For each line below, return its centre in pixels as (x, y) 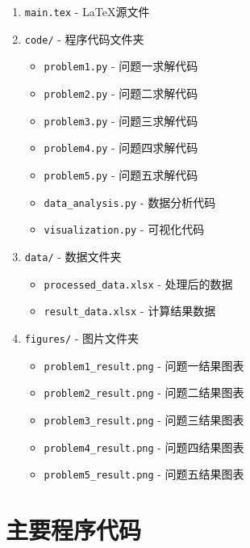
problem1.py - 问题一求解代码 (121, 66)
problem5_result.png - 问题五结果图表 (144, 474)
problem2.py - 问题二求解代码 (121, 93)
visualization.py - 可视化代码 (124, 229)
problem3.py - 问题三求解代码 (121, 120)
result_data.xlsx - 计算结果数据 (130, 311)
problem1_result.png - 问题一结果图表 (144, 365)
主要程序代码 (74, 529)
